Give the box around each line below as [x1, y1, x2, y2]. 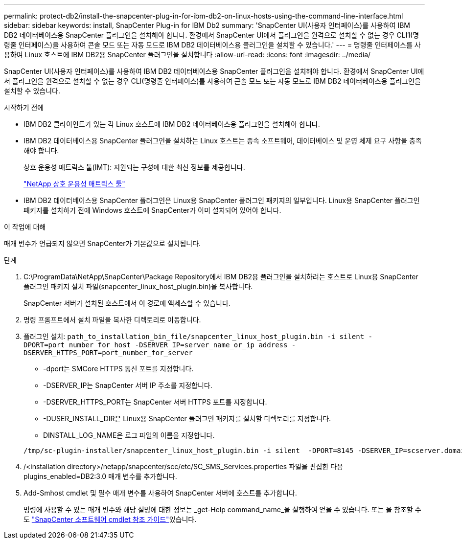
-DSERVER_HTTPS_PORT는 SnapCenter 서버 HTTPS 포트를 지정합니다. [43, 398, 267, 406]
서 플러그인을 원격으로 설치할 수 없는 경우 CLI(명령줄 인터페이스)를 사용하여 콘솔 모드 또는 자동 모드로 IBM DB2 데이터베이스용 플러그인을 [4, 77, 421, 85]
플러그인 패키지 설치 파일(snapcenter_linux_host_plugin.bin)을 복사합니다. [23, 282, 253, 291]
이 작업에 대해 [4, 223, 46, 231]
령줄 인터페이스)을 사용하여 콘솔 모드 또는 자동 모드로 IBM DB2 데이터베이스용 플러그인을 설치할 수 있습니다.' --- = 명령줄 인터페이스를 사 [4, 41, 421, 49]
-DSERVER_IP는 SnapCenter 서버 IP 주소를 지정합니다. [43, 381, 212, 389]
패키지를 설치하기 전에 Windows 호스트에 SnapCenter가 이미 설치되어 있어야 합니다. [23, 206, 281, 214]
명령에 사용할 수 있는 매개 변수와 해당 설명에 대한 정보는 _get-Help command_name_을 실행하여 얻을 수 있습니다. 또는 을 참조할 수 [23, 505, 421, 514]
